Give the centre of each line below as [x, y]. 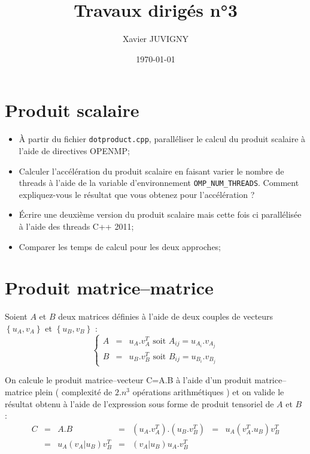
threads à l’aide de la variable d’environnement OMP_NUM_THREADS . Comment [159, 183]
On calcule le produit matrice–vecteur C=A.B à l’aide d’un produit [128, 380]
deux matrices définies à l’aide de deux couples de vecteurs [166, 316]
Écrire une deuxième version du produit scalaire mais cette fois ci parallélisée [160, 214]
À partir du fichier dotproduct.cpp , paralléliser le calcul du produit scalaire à [162, 139]
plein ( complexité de [74, 391]
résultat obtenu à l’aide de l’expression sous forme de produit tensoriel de [139, 403]
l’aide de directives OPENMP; [74, 150]
